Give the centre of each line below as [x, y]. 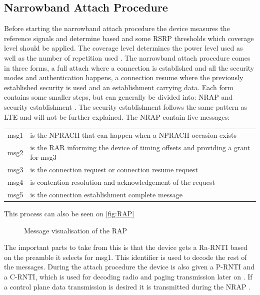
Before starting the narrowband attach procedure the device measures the [117, 28]
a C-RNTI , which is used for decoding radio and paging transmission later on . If [128, 276]
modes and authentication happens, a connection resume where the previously [124, 77]
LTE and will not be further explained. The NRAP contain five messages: [117, 116]
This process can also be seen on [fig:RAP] [69, 213]
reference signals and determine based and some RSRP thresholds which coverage [129, 38]
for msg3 [43, 157]
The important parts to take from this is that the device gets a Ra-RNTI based [126, 247]
